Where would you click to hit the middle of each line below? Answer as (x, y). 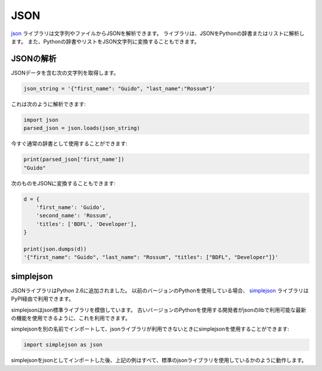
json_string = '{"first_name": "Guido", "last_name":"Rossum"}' (120, 88)
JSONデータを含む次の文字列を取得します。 (65, 73)
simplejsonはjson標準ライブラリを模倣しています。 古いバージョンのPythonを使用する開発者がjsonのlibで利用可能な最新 (159, 310)
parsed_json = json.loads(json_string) (82, 128)
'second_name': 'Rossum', (74, 216)
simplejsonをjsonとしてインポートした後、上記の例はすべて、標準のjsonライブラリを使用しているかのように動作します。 (159, 360)
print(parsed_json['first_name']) (74, 160)
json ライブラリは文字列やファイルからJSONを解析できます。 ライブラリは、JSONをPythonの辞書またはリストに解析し (158, 33)
